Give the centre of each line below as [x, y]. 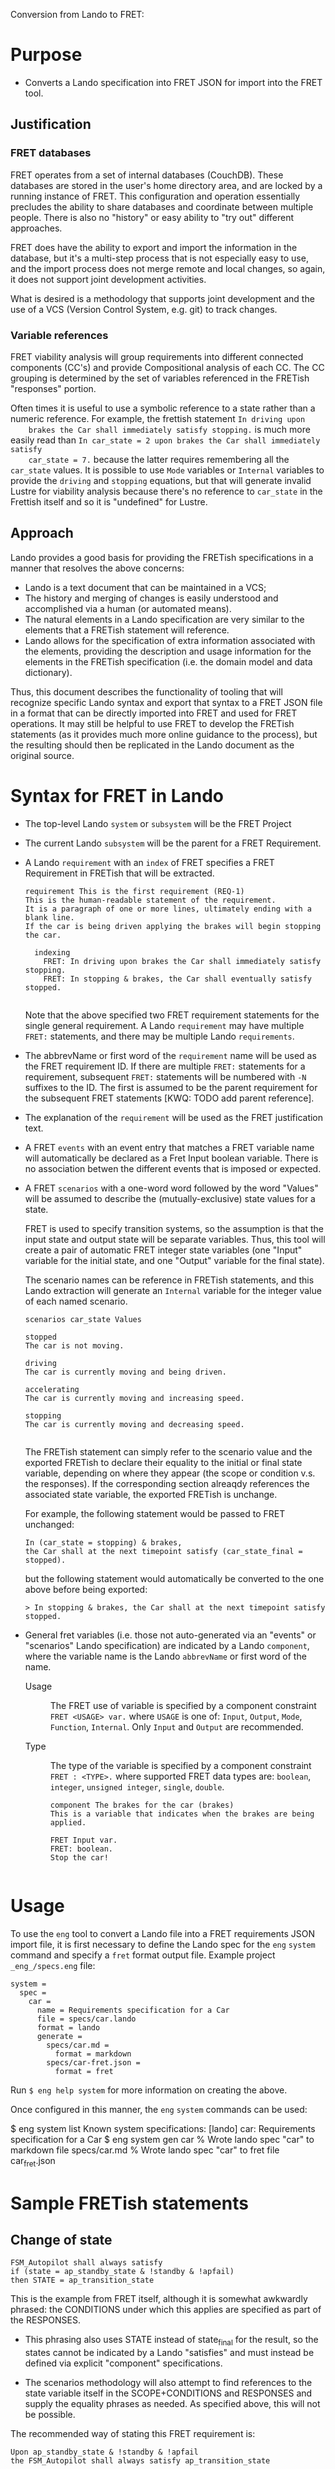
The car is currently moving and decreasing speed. [134, 1424]
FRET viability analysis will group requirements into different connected [157, 356]
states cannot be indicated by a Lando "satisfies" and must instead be [169, 2353]
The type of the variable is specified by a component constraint [180, 1765]
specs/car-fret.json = [93, 2062]
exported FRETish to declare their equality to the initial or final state [163, 1462]
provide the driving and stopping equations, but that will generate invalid [161, 480]
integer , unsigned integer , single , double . [137, 1786]
